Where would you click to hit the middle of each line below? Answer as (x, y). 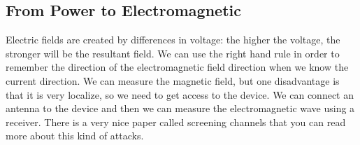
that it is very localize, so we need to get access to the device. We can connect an (180, 94)
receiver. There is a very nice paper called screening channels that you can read (176, 122)
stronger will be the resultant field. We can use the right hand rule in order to (173, 53)
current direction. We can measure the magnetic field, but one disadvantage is (173, 80)
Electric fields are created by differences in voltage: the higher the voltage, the (173, 40)
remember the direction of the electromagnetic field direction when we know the (177, 67)
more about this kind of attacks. (75, 136)
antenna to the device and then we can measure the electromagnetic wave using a (180, 108)
